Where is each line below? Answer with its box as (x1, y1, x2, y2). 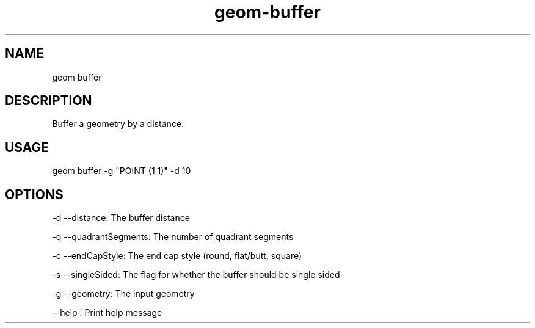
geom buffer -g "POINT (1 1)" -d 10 (52, 166, 191, 177)
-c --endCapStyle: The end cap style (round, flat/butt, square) (52, 250, 302, 261)
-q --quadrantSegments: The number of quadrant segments (52, 231, 294, 242)
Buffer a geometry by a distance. (52, 118, 184, 129)
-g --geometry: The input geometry (52, 288, 195, 299)
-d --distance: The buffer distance (52, 213, 190, 224)
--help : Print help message (52, 307, 162, 318)
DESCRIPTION (5, 93, 92, 109)
